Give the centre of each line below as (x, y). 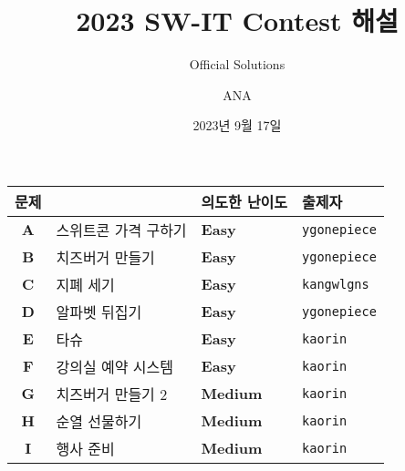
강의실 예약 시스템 (114, 366)
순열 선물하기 (99, 421)
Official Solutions (237, 64)
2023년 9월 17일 (237, 125)
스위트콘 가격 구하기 (121, 230)
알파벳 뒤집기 (99, 312)
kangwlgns (336, 284)
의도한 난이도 (244, 201)
